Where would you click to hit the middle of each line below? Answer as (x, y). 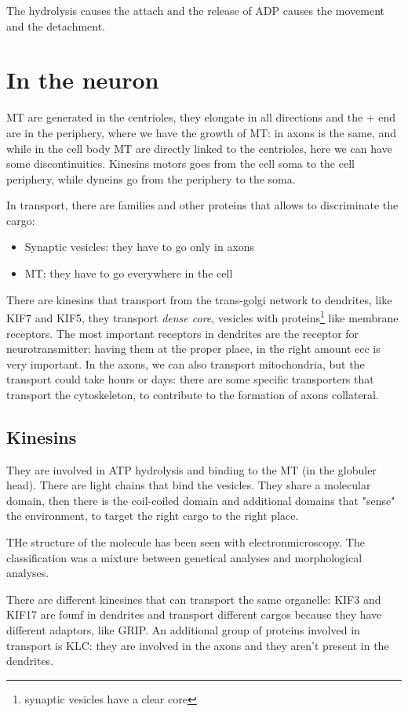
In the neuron (83, 80)
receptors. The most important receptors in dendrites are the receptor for (183, 333)
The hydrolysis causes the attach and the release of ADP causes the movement (195, 10)
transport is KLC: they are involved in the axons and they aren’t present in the (198, 645)
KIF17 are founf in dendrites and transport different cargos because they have (194, 614)
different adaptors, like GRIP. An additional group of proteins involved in (183, 630)
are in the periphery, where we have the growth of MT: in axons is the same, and (202, 132)
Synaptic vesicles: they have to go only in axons (140, 247)
